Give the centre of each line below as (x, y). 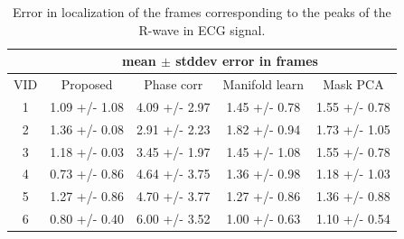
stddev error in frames (247, 61)
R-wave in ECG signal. (202, 29)
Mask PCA (353, 84)
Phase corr (174, 84)
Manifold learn (263, 84)
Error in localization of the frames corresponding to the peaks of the (202, 12)
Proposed (87, 84)
